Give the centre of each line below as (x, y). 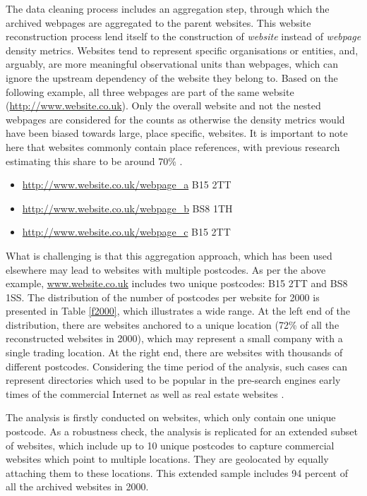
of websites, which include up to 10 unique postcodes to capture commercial (170, 445)
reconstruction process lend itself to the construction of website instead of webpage (183, 36)
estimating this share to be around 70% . (94, 161)
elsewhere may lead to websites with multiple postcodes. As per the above (166, 269)
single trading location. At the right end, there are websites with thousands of (174, 352)
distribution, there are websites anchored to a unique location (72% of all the (173, 324)
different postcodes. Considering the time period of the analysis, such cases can (177, 366)
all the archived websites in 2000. (77, 486)
